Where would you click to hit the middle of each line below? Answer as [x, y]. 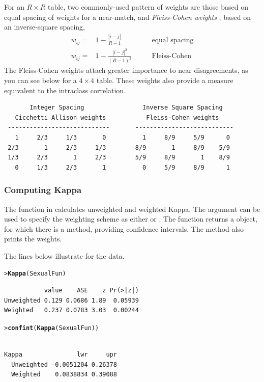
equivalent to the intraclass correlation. [65, 90]
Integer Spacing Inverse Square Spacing [126, 108]
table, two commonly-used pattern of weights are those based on [148, 7]
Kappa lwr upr [61, 355]
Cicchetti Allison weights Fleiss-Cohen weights [117, 117]
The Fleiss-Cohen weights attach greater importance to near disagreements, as [126, 70]
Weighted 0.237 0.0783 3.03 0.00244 [71, 310]
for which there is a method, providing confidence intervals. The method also [124, 228]
